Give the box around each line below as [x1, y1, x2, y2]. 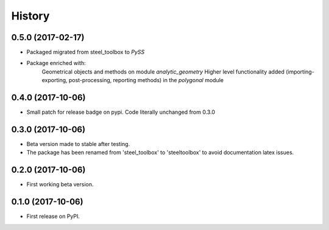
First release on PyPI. [26, 213, 80, 220]
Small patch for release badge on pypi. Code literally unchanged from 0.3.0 [26, 108, 216, 116]
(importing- [285, 68, 315, 75]
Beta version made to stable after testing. [26, 141, 130, 148]
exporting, [41, 77, 68, 84]
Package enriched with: [26, 60, 86, 67]
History [11, 9, 50, 23]
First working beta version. [26, 181, 94, 188]
